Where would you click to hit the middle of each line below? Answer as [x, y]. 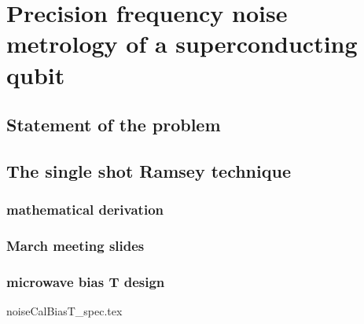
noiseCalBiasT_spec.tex [64, 311]
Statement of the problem [114, 125]
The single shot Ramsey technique [149, 170]
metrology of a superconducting [182, 44]
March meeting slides [75, 246]
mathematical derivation [85, 210]
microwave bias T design [86, 281]
